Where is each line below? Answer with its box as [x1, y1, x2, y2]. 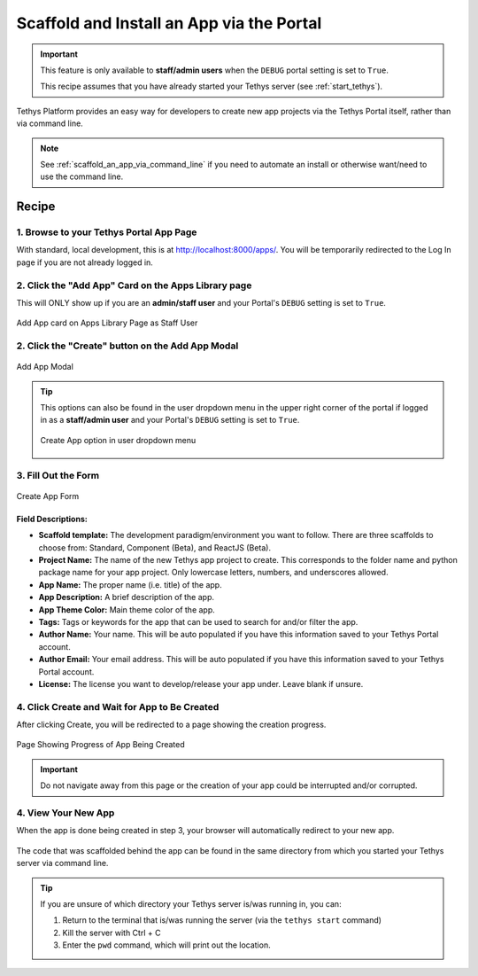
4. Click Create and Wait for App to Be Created [16, 700, 220, 713]
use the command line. [40, 171, 124, 182]
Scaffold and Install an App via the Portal [16, 13, 322, 33]
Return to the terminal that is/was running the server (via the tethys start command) [62, 915, 382, 925]
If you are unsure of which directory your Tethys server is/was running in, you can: [40, 898, 342, 909]
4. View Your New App [16, 807, 115, 819]
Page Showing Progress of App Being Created [16, 739, 185, 750]
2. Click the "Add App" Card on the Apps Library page [16, 279, 252, 292]
